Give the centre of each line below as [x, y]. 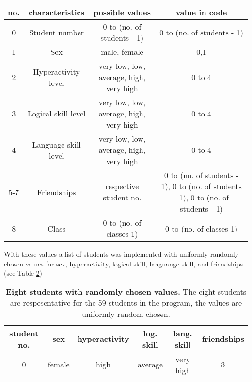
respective [122, 186]
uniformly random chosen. [126, 314]
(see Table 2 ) [23, 273]
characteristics [57, 12]
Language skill [56, 144]
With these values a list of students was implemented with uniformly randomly [121, 254]
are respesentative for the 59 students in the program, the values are [126, 302]
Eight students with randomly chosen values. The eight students [126, 291]
